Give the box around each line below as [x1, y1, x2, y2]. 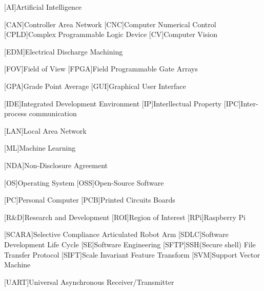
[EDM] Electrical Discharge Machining [4, 46, 123, 57]
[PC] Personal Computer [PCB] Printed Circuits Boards [4, 194, 175, 205]
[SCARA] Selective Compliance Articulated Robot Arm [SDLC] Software [4, 229, 229, 240]
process [4, 108, 27, 119]
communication [29, 108, 77, 119]
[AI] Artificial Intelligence [4, 2, 82, 12]
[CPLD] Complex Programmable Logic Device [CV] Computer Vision [4, 29, 217, 40]
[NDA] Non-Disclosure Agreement [4, 159, 108, 170]
